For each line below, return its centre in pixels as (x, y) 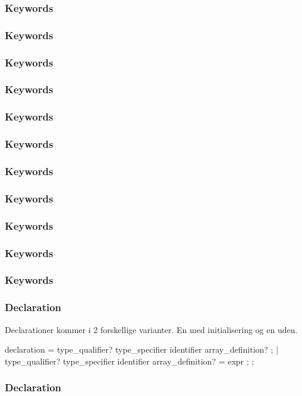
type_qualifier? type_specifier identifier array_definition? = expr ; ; (130, 361)
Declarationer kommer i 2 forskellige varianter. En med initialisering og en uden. (151, 329)
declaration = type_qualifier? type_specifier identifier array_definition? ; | (142, 349)
